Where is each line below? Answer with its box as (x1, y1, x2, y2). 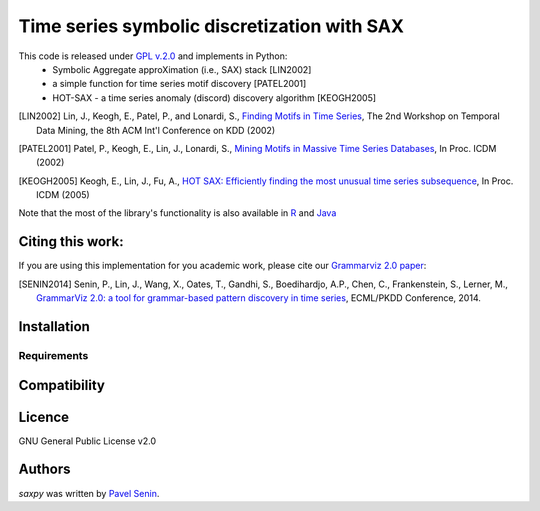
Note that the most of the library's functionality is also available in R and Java (18, 207, 337, 219)
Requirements (18, 348, 89, 362)
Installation (18, 318, 90, 335)
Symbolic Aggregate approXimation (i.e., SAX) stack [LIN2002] (52, 63, 312, 75)
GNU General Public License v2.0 (18, 435, 157, 447)
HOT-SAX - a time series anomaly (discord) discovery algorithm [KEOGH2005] (52, 91, 377, 104)
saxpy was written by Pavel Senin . (18, 487, 160, 499)
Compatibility (18, 376, 105, 394)
